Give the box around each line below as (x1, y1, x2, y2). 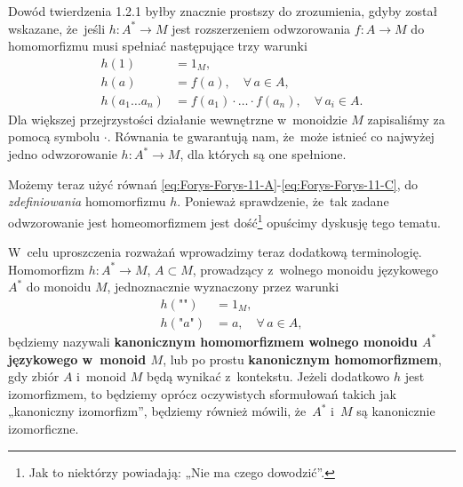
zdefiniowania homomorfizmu (8, 192, 166, 211)
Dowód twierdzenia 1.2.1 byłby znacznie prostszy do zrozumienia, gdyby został (8, 2, 438, 20)
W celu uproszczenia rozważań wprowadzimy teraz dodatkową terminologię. (8, 243, 422, 261)
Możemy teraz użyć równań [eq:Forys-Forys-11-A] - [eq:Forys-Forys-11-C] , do (8, 174, 419, 193)
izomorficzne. (8, 419, 79, 437)
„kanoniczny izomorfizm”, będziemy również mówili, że (8, 402, 307, 420)
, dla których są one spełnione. (180, 145, 347, 164)
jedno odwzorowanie (8, 145, 117, 164)
